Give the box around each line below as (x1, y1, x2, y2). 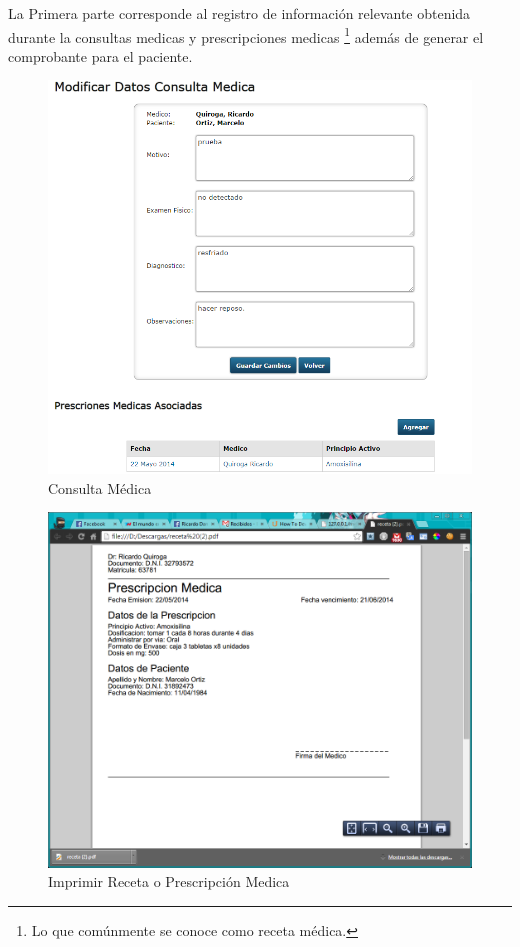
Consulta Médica (48, 477, 152, 498)
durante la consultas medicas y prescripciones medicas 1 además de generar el (8, 23, 484, 47)
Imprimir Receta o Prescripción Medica (48, 871, 290, 892)
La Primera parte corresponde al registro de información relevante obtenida (8, 3, 471, 23)
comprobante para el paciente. (8, 45, 193, 66)
